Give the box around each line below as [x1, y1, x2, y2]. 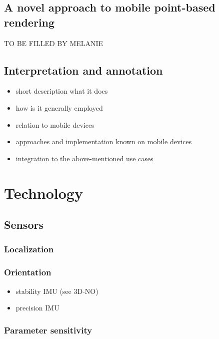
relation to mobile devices [15, 119, 94, 130]
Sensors [4, 217, 44, 232]
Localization [4, 243, 54, 255]
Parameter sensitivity [4, 323, 92, 336]
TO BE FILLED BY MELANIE [4, 38, 103, 48]
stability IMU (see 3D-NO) [15, 285, 98, 296]
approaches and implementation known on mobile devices [15, 136, 192, 147]
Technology [4, 182, 83, 203]
